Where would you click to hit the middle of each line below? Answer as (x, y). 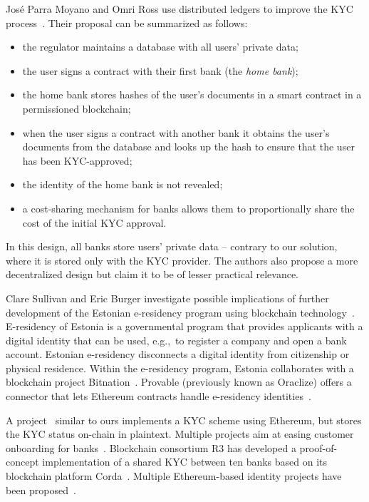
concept (22, 462)
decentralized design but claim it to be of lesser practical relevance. (152, 274)
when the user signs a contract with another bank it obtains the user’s (176, 132)
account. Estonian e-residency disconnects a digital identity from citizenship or (178, 354)
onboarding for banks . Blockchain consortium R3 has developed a (151, 447)
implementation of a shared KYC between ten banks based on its (185, 462)
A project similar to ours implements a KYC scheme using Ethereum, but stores (184, 420)
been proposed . (41, 490)
